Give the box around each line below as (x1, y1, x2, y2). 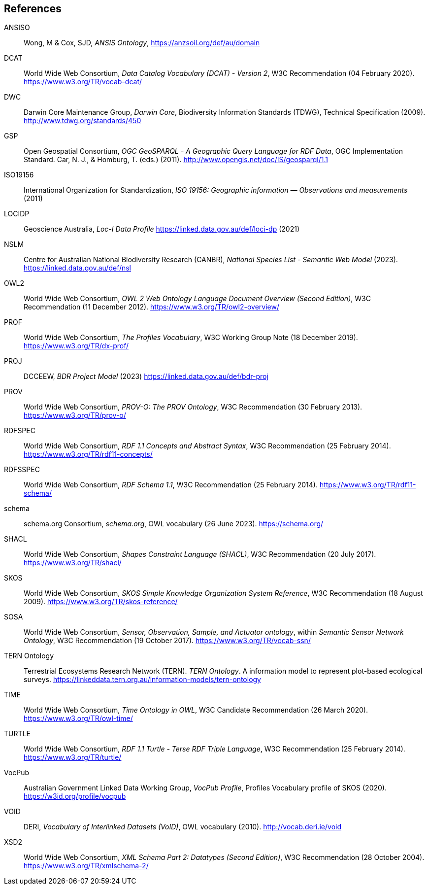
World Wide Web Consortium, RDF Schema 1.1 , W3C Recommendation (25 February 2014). (24, 480, 318, 489)
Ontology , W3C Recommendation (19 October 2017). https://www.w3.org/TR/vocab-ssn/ (24, 636, 311, 645)
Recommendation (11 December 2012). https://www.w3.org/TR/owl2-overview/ (24, 303, 279, 311)
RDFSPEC (4, 426, 35, 435)
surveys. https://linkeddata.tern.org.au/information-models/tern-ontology (24, 675, 261, 684)
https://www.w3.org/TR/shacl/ (24, 558, 122, 567)
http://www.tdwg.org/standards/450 (24, 116, 141, 125)
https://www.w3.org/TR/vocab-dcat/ (24, 77, 142, 86)
